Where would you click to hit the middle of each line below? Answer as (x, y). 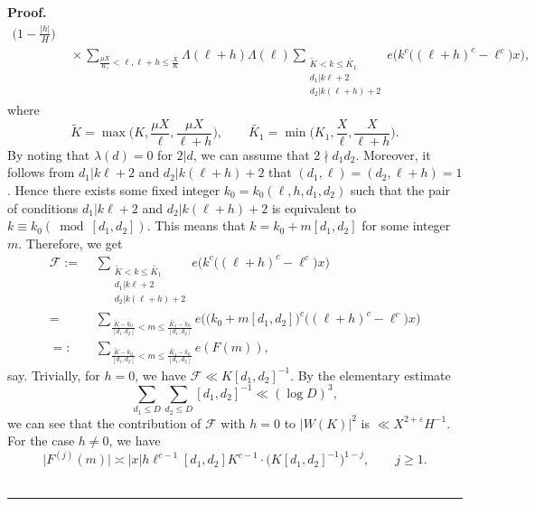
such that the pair (400, 190)
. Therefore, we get (70, 243)
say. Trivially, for (54, 375)
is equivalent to (314, 207)
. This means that (196, 225)
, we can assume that (251, 154)
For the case (41, 440)
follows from (41, 172)
